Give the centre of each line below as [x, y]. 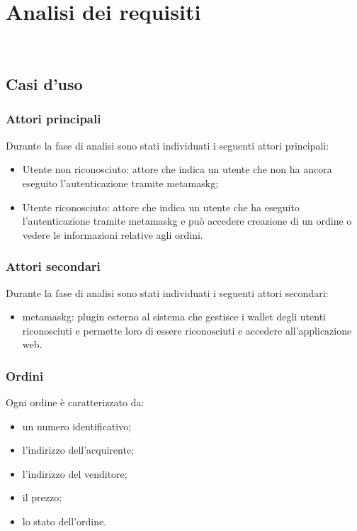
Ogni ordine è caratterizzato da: [75, 402]
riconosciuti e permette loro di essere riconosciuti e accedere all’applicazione [187, 330]
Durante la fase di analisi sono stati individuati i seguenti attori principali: [168, 145]
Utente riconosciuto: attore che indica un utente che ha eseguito [161, 207]
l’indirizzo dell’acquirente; [78, 450]
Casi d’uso [44, 84]
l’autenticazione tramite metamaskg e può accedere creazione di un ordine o [187, 221]
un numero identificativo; [77, 426]
